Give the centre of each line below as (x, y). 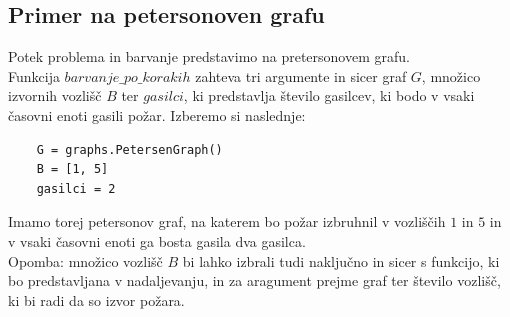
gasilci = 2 (76, 188)
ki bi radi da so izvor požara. (96, 299)
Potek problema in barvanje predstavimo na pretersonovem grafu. (209, 56)
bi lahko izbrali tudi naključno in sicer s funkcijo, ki (341, 260)
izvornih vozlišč (55, 95)
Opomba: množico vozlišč (85, 260)
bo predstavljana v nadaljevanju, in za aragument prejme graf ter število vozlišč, (254, 280)
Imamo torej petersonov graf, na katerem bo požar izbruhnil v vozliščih (227, 221)
